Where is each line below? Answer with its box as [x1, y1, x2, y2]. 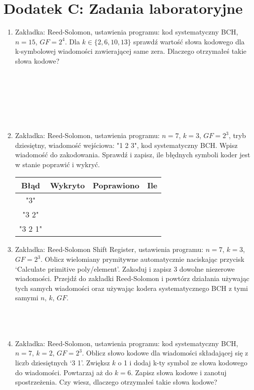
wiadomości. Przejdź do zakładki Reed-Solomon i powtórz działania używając [15, 273, 250, 284]
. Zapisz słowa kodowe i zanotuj [131, 367, 227, 377]
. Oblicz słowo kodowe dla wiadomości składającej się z [82, 348, 249, 358]
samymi [15, 292, 38, 303]
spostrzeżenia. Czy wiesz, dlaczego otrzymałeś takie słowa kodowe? [15, 377, 218, 387]
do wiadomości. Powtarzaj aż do [15, 367, 112, 377]
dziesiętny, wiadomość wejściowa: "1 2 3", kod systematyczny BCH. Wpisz [15, 140, 238, 150]
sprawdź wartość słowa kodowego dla [133, 36, 245, 46]
